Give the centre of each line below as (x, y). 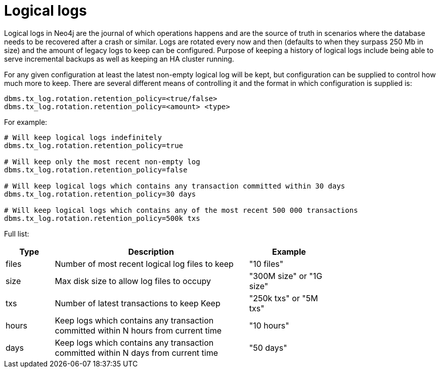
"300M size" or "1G (286, 276)
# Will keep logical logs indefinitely (83, 137)
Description (151, 251)
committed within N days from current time (137, 353)
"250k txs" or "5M (283, 298)
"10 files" (266, 264)
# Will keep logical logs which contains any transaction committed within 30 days (175, 186)
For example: (26, 122)
